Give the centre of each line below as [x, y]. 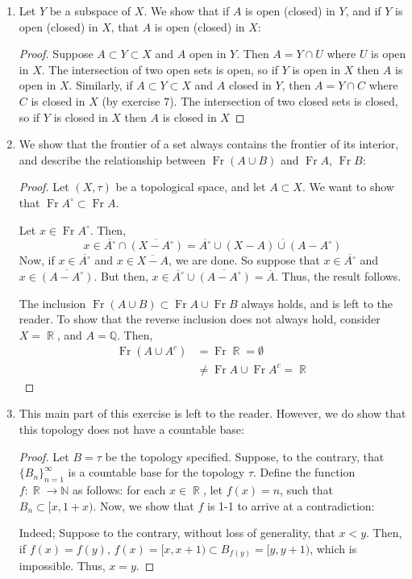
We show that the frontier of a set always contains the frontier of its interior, [209, 144]
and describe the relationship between [112, 159]
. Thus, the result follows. [338, 275]
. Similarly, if [101, 85]
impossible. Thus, [62, 566]
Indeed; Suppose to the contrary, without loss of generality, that [177, 533]
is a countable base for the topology [156, 472]
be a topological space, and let [191, 187]
